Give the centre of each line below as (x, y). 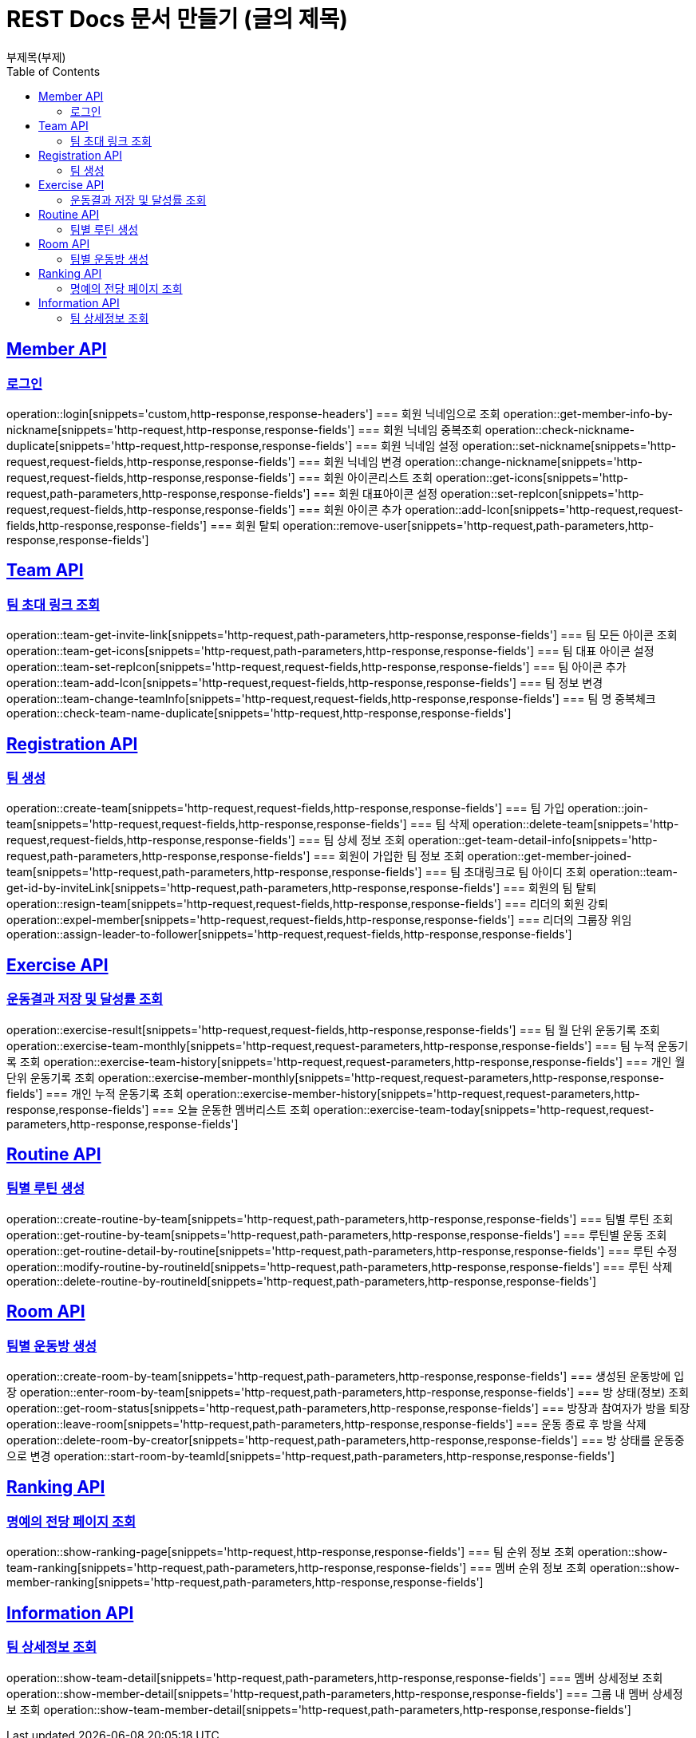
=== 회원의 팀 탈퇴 (550, 888)
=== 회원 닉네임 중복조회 (420, 429)
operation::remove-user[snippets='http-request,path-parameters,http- (469, 525)
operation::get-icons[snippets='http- (532, 477)
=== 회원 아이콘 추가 (350, 509)
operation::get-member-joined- (550, 856)
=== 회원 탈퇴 (245, 525)
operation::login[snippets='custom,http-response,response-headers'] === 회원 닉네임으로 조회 (253, 413)
